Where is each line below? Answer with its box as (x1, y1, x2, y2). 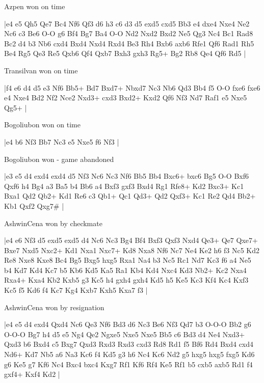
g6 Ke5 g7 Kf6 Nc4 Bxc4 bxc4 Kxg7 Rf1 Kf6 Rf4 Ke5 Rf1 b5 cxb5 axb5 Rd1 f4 (4, 359, 253, 369)
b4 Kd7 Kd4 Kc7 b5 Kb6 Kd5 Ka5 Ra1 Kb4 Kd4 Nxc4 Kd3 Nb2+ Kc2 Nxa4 (4, 264, 247, 275)
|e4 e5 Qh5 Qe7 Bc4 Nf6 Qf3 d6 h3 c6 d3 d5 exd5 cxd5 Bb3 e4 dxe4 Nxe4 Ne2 (4, 18, 250, 29)
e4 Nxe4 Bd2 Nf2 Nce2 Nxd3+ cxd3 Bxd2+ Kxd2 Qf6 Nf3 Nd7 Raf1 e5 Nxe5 (4, 92, 247, 103)
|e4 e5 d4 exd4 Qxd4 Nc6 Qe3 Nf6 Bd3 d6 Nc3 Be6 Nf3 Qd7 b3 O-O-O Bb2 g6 (4, 319, 251, 330)
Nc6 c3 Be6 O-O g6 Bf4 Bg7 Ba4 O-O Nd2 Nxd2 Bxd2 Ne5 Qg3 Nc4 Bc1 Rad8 (4, 28, 253, 39)
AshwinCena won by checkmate (4, 217, 102, 228)
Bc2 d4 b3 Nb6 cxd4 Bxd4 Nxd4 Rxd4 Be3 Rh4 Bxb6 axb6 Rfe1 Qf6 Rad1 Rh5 (4, 38, 254, 48)
